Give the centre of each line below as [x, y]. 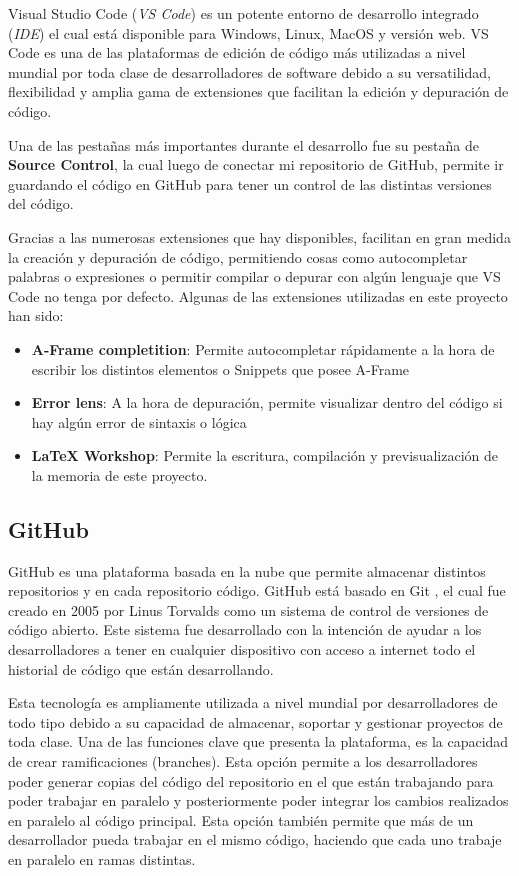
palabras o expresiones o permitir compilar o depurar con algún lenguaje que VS [254, 276]
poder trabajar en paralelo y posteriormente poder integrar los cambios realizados [258, 800]
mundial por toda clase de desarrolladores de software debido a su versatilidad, [249, 71]
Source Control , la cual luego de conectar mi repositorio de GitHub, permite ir [256, 164]
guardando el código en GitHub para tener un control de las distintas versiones [250, 183]
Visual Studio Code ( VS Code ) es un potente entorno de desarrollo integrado [243, 13]
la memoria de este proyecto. [119, 474]
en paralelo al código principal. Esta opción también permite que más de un [241, 819]
